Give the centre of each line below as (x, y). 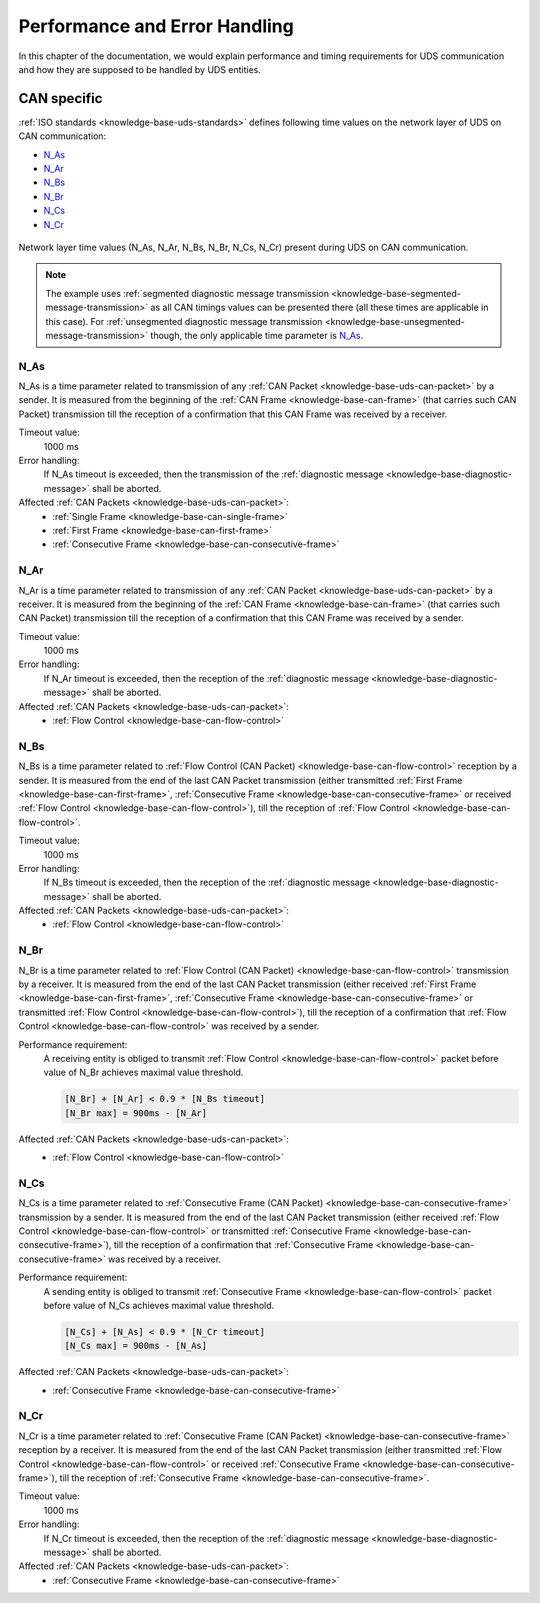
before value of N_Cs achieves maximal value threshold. (159, 1305)
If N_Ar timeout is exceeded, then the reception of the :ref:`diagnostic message (206, 678)
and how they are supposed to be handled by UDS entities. (140, 69)
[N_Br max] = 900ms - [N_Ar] (136, 1113)
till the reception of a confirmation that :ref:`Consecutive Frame (243, 1245)
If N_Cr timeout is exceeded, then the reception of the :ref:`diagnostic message (206, 1538)
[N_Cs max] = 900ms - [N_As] (136, 1346)
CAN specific (60, 98)
